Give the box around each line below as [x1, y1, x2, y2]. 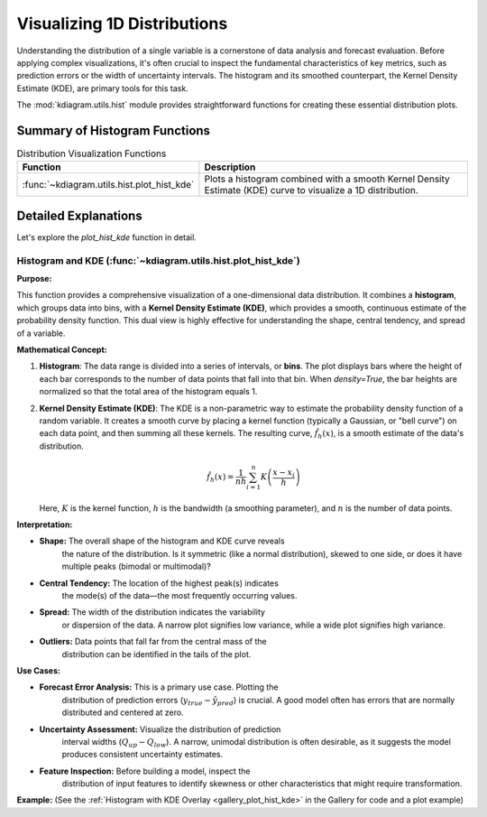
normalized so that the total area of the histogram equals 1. [39, 386, 258, 397]
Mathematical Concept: [16, 344, 107, 355]
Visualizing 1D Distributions [16, 14, 228, 33]
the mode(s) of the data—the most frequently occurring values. [61, 590, 298, 600]
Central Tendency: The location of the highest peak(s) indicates [39, 578, 279, 589]
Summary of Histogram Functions [16, 123, 211, 138]
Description [204, 161, 256, 173]
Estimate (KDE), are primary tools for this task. [16, 82, 188, 94]
